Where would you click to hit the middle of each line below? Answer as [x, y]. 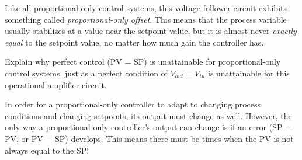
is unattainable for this [249, 73]
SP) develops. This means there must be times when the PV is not [174, 138]
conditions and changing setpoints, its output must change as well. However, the [148, 115]
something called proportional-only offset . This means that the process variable [146, 19]
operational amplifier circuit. [56, 84]
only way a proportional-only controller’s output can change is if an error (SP [144, 127]
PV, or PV [24, 138]
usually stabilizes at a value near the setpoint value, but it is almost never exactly [151, 31]
